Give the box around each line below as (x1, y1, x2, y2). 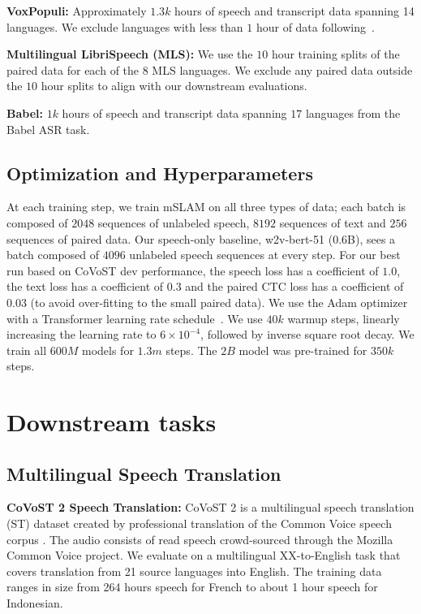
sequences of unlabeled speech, (97, 214, 250, 231)
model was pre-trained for (238, 341, 367, 358)
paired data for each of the (6, 61, 140, 78)
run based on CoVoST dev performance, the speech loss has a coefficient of (6, 262, 379, 279)
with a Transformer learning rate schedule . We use (6, 309, 263, 326)
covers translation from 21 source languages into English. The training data (6, 562, 382, 579)
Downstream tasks (6, 405, 217, 439)
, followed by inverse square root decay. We (200, 326, 415, 343)
